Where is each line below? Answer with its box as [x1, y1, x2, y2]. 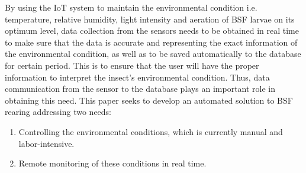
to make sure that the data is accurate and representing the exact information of [5, 36, 298, 48]
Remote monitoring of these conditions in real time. [18, 157, 207, 169]
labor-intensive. [18, 137, 75, 149]
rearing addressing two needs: [5, 105, 112, 118]
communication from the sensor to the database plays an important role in [5, 82, 276, 95]
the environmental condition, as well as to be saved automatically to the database [5, 47, 301, 60]
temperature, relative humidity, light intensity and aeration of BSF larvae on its [5, 12, 295, 25]
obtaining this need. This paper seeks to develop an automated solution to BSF [5, 94, 293, 106]
